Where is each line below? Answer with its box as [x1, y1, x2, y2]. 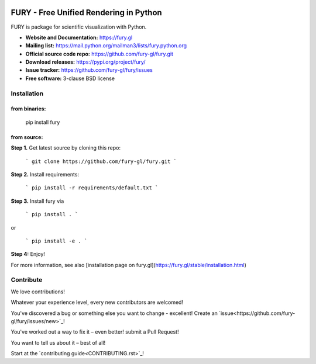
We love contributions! [11, 288, 66, 295]
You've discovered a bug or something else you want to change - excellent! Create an [11, 310, 218, 317]
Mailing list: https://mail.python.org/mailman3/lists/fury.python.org [25, 42, 187, 49]
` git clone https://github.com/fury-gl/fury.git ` [25, 158, 177, 165]
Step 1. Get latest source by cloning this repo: [11, 144, 121, 151]
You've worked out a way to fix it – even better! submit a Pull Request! [11, 328, 179, 335]
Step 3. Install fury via [11, 197, 64, 204]
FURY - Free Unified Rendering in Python [11, 8, 162, 18]
